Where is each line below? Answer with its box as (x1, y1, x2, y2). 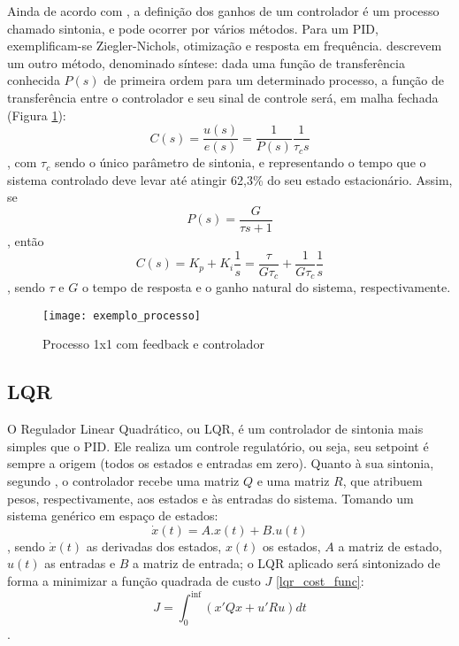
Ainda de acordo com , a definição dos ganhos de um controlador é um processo (7, 2, 440, 19)
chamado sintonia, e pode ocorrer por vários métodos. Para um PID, (7, 19, 379, 37)
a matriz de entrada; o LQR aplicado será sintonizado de (133, 554, 440, 573)
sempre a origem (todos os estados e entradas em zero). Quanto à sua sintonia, (7, 454, 434, 473)
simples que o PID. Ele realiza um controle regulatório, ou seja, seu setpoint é (7, 436, 429, 455)
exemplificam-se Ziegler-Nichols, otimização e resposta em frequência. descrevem (7, 36, 442, 55)
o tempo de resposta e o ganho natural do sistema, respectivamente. (81, 278, 451, 296)
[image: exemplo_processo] (42, 309, 201, 322)
